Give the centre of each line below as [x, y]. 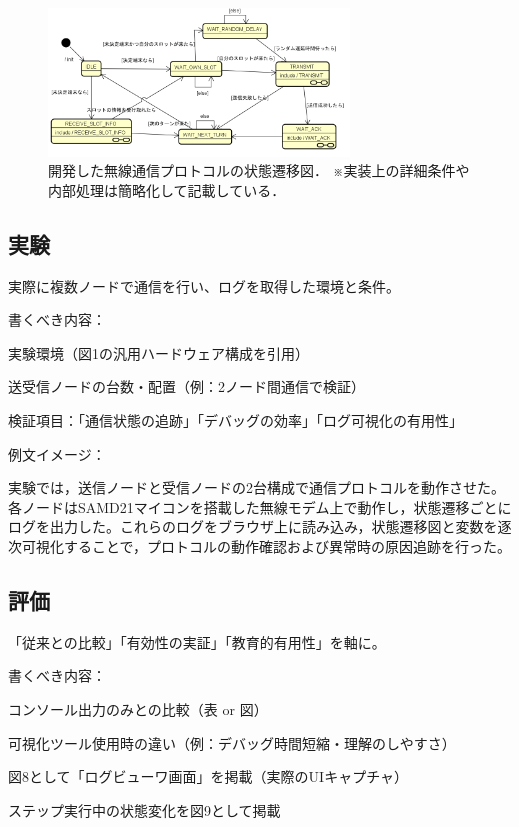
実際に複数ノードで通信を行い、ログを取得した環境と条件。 [204, 285]
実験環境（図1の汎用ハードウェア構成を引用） [158, 352]
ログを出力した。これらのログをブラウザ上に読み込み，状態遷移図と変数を [253, 526]
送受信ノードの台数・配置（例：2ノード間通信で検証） [186, 386]
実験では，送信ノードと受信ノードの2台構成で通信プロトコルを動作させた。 [256, 487]
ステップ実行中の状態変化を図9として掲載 [144, 809]
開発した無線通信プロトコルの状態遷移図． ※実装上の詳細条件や [259, 170]
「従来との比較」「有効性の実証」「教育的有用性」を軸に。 [197, 641]
